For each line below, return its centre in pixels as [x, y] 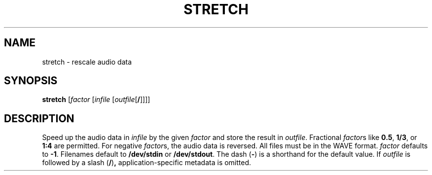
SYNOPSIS [31, 81]
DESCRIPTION [39, 118]
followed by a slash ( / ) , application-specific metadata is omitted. [147, 163]
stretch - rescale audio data [87, 62]
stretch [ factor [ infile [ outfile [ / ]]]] [96, 100]
